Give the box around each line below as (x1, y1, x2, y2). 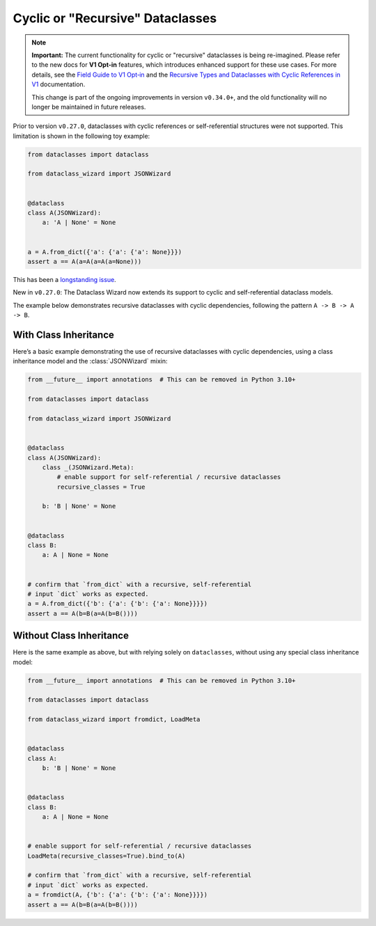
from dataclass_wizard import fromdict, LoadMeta (27, 716, 201, 723)
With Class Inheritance (13, 329, 114, 340)
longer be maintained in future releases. (31, 102, 146, 111)
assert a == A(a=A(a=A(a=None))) (27, 258, 142, 265)
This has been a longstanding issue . (13, 275, 116, 283)
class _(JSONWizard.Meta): (42, 463, 135, 471)
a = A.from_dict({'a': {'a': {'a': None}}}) (27, 248, 182, 256)
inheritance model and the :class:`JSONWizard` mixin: (13, 357, 168, 366)
